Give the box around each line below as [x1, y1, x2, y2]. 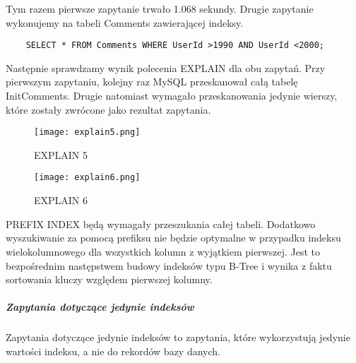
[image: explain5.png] [34, 127, 141, 138]
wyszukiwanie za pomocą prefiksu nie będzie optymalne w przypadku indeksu [6, 230, 341, 245]
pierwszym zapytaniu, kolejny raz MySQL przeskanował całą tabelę [6, 74, 298, 89]
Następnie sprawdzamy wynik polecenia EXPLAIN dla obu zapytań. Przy [6, 60, 326, 75]
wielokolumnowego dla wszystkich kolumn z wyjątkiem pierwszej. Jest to [6, 244, 320, 258]
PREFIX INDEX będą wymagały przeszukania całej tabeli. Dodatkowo [6, 216, 316, 231]
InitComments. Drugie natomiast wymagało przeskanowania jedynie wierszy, [6, 88, 338, 103]
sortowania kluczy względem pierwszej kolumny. [6, 272, 213, 287]
